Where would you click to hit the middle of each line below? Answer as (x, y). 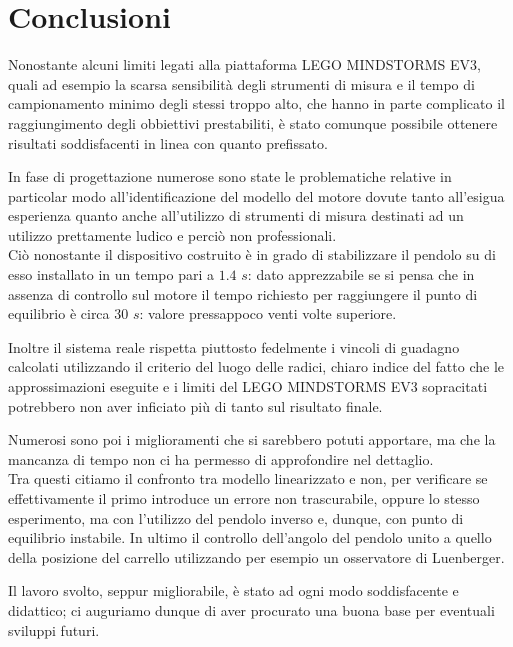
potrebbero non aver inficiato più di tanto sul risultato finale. (195, 405)
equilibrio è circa (59, 313)
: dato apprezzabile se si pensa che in (361, 274)
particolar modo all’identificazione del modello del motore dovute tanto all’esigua (256, 195)
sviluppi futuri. (54, 629)
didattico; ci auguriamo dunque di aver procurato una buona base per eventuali (251, 609)
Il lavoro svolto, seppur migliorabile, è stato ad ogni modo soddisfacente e (233, 590)
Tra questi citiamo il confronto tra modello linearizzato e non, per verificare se (248, 478)
